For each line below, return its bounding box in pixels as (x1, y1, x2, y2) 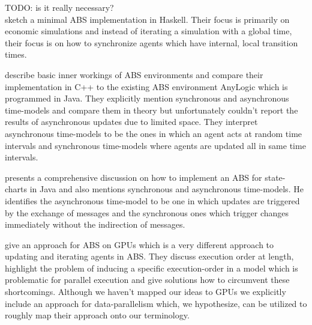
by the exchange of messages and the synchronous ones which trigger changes (5, 206, 289, 219)
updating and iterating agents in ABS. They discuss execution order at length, (5, 250, 294, 263)
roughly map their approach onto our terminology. (5, 309, 190, 321)
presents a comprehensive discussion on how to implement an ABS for (5, 171, 262, 183)
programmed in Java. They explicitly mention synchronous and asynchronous (5, 92, 289, 105)
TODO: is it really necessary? (5, 1, 114, 13)
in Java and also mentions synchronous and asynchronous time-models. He (29, 183, 304, 195)
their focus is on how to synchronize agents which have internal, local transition (5, 36, 298, 49)
